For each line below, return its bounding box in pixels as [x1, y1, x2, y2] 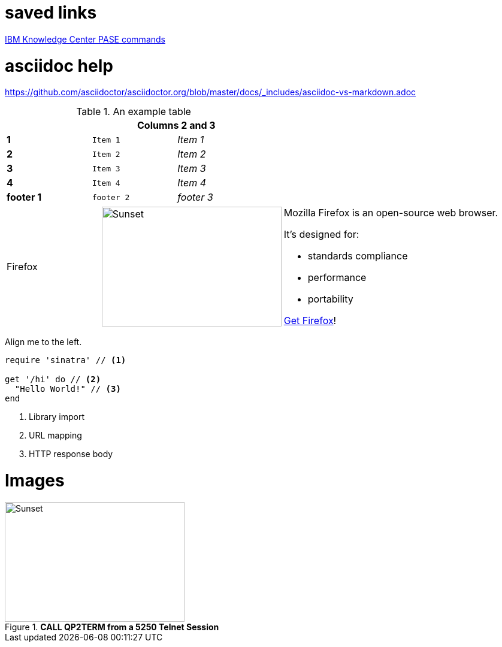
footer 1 [7, 191, 42, 204]
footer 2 [92, 192, 130, 202]
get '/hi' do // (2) [5, 374, 101, 385]
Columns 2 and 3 [137, 119, 216, 132]
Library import [29, 412, 84, 422]
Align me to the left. [5, 337, 82, 347]
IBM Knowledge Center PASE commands [5, 34, 165, 44]
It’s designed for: [283, 228, 359, 241]
